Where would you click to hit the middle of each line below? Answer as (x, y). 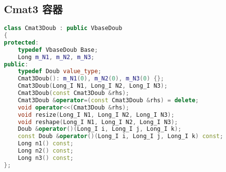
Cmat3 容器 (33, 9)
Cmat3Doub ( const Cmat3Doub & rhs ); (73, 93)
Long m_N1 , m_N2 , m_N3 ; (56, 57)
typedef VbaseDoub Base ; (58, 50)
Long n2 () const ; (46, 151)
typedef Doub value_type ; (60, 71)
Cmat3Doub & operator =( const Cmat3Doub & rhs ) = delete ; (108, 100)
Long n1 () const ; (46, 144)
